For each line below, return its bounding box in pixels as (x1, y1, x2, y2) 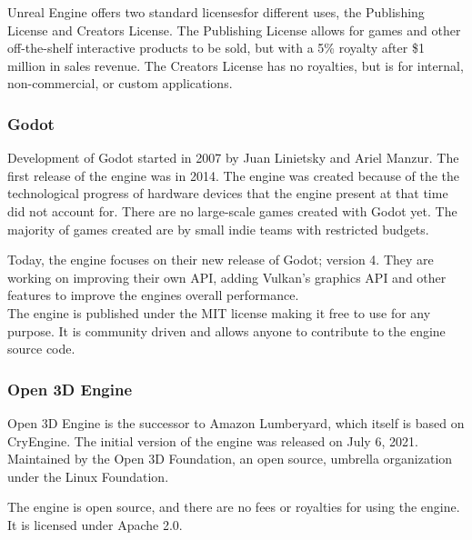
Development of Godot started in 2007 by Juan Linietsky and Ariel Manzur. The (7, 148, 459, 167)
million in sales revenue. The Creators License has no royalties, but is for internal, (7, 55, 464, 75)
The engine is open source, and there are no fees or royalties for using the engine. (7, 497, 460, 516)
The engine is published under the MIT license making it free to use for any (7, 303, 431, 322)
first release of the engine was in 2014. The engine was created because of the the (7, 165, 460, 185)
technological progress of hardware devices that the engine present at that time (7, 184, 448, 203)
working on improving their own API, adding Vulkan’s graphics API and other (7, 267, 447, 286)
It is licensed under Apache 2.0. (7, 515, 183, 534)
